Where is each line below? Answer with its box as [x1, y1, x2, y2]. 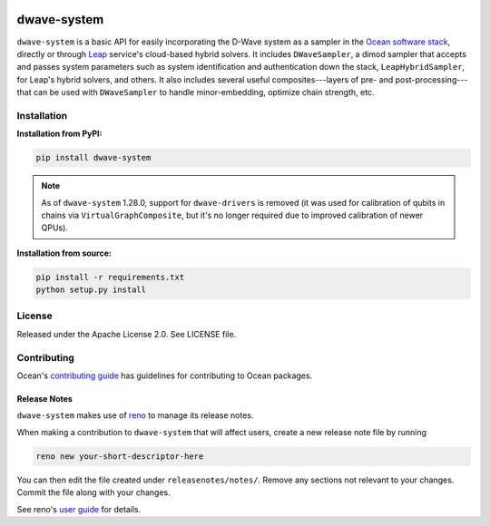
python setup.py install [35, 285, 147, 295]
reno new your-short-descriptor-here [35, 451, 204, 462]
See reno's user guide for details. [16, 503, 142, 514]
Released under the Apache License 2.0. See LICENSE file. [16, 328, 237, 339]
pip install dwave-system [35, 152, 152, 163]
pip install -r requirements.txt [35, 272, 185, 282]
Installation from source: [16, 248, 113, 258]
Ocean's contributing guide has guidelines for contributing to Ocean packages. [16, 370, 313, 381]
